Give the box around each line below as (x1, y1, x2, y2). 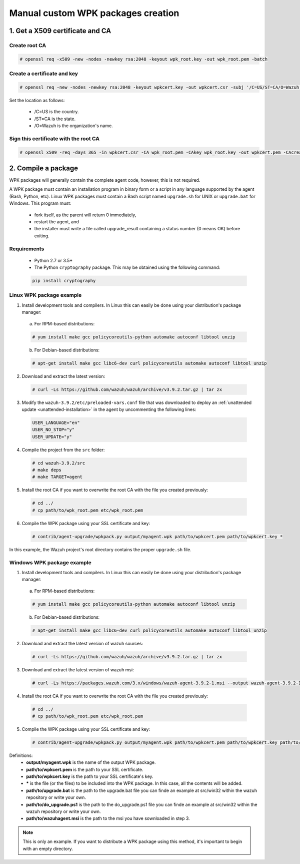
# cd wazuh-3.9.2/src (32, 460, 85, 466)
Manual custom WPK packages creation (9, 8, 179, 19)
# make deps (32, 467, 62, 473)
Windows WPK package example (9, 559, 92, 566)
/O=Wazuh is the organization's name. (34, 123, 113, 129)
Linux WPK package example (9, 292, 82, 299)
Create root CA (9, 42, 46, 49)
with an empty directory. (22, 845, 73, 851)
